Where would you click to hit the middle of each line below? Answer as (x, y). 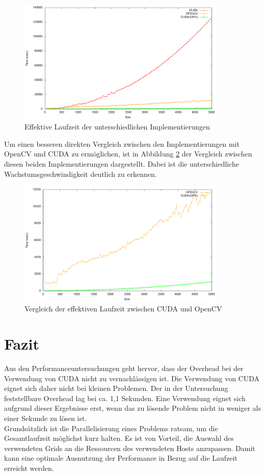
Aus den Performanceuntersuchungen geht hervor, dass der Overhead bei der (124, 368)
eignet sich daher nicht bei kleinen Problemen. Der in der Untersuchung (116, 388)
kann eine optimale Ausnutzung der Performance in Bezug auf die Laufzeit (121, 458)
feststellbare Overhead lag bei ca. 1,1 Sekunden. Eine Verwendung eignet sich (125, 398)
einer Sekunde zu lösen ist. (46, 418)
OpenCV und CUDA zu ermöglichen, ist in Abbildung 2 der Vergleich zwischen (128, 154)
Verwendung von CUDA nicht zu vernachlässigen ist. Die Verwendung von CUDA (132, 378)
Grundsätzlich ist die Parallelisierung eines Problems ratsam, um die (111, 428)
